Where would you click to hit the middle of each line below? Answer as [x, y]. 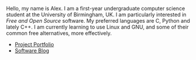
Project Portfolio [34, 44]
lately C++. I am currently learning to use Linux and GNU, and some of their [97, 27]
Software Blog [32, 51]
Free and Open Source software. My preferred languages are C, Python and [98, 21]
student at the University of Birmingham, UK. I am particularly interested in [96, 15]
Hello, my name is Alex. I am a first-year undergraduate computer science [96, 8]
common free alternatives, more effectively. [59, 33]
